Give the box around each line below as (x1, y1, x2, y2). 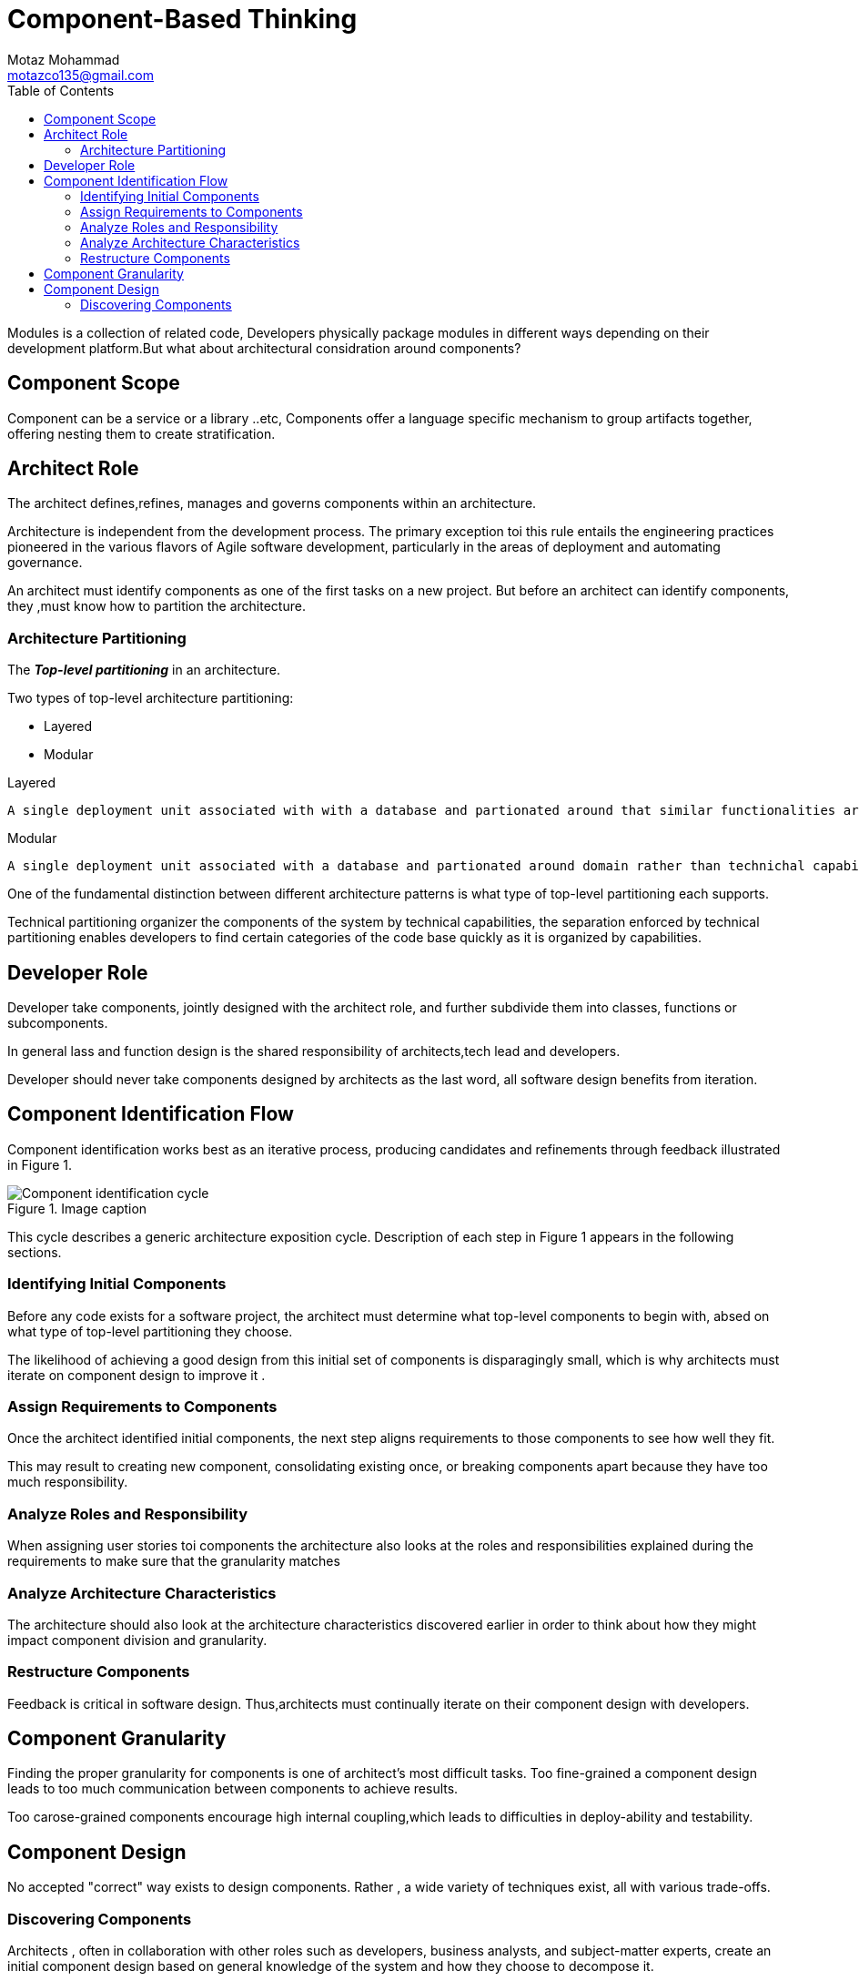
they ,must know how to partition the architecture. (7, 598, 306, 615)
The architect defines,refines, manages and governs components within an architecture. (7, 495, 537, 512)
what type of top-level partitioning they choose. (7, 1323, 293, 1339)
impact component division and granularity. (7, 1631, 268, 1648)
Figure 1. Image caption (7, 1200, 147, 1216)
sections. (7, 1244, 62, 1260)
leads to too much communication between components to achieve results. (7, 1781, 459, 1797)
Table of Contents (7, 82, 115, 98)
